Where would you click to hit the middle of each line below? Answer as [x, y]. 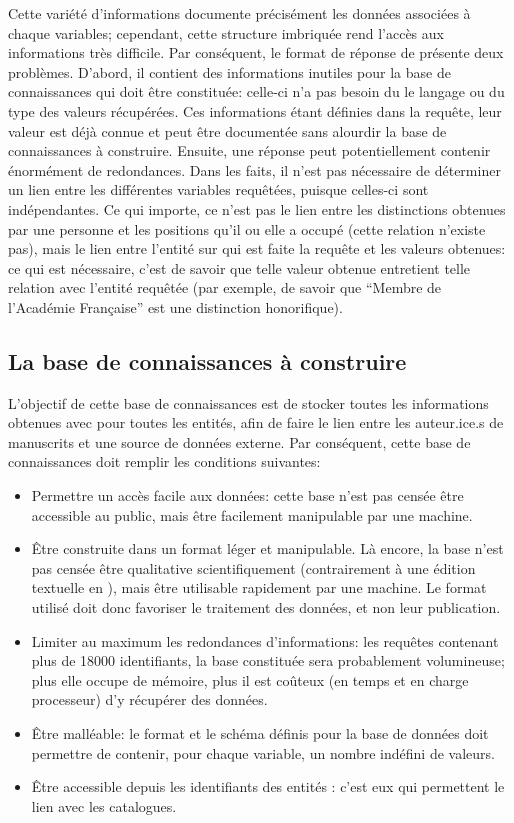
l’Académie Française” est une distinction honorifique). [175, 306]
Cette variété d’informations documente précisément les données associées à [239, 13]
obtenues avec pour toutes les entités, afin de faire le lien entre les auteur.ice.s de [256, 422]
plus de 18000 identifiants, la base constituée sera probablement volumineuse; [268, 660]
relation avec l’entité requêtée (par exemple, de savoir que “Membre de [225, 287]
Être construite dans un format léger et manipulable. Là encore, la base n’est [267, 548]
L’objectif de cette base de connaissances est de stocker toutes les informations [248, 402]
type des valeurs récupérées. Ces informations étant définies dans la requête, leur [255, 110]
